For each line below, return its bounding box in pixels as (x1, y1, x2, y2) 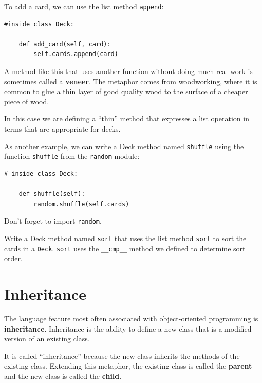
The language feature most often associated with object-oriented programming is (4, 313, 258, 323)
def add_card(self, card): (18, 40, 111, 48)
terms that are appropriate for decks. (4, 123, 121, 134)
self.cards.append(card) (33, 50, 118, 58)
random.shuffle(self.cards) (33, 200, 129, 208)
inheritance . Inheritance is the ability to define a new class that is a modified (4, 323, 252, 334)
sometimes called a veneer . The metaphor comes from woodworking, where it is (4, 76, 257, 86)
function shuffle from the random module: (4, 151, 140, 161)
